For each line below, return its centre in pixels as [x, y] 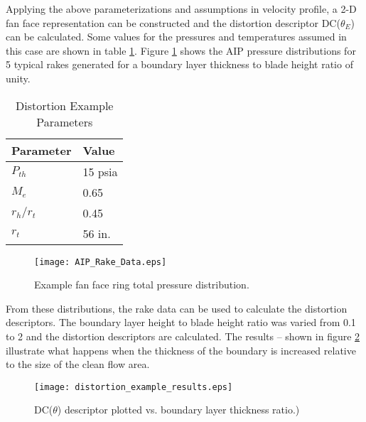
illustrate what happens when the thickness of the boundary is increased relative [181, 350]
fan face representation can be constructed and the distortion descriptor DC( [173, 22]
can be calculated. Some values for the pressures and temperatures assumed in [176, 37]
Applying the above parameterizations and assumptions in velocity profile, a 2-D [181, 9]
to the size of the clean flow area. [78, 364]
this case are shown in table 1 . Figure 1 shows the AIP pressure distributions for [181, 50]
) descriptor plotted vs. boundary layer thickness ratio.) [178, 410]
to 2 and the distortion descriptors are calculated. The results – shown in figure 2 [183, 336]
